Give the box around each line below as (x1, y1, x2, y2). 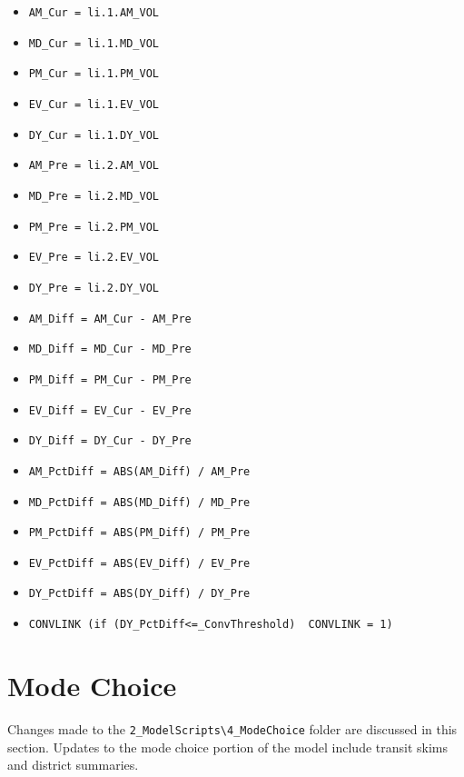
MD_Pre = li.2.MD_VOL (28, 189, 159, 203)
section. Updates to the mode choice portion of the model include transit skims (7, 737, 449, 756)
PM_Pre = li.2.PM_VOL (28, 220, 159, 234)
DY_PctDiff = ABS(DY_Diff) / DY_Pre (28, 587, 251, 601)
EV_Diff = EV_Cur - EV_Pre (28, 403, 192, 417)
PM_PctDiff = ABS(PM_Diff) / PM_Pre (28, 526, 251, 540)
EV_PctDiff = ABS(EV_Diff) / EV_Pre (28, 556, 251, 570)
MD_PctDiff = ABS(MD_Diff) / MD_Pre (28, 495, 251, 509)
